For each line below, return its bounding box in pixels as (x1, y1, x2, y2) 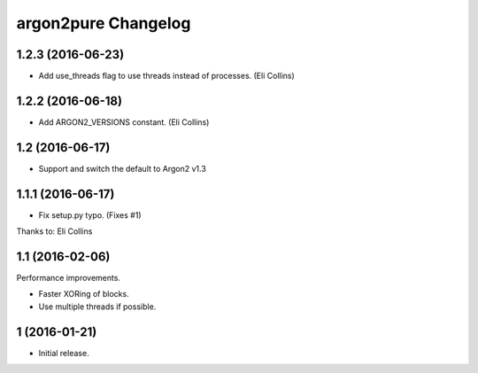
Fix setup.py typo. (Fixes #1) (38, 209, 142, 221)
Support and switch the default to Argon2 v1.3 (38, 163, 207, 174)
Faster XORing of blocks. (38, 289, 129, 299)
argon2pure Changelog (16, 13, 191, 33)
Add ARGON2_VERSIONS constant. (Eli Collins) (38, 116, 210, 128)
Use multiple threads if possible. (38, 301, 157, 312)
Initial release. (38, 347, 89, 358)
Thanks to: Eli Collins (16, 226, 93, 237)
